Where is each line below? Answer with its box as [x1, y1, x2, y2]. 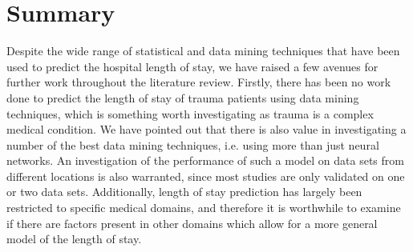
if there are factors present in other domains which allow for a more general [6, 214, 378, 231]
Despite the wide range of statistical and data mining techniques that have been [6, 42, 400, 59]
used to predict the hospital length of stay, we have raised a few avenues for [6, 58, 379, 74]
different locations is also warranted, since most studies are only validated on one [6, 167, 405, 184]
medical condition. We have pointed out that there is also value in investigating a [6, 121, 407, 138]
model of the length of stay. [6, 230, 142, 247]
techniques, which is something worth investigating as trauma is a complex [6, 105, 374, 122]
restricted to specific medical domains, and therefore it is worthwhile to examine [6, 199, 401, 216]
